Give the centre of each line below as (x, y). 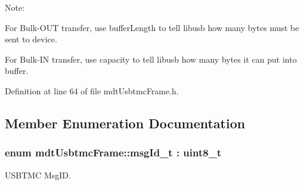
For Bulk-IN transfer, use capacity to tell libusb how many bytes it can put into (151, 59)
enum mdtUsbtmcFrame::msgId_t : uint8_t (113, 152)
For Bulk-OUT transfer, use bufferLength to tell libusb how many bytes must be (152, 27)
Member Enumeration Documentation (125, 123)
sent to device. (31, 39)
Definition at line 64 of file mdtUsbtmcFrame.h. (92, 90)
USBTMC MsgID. (38, 175)
